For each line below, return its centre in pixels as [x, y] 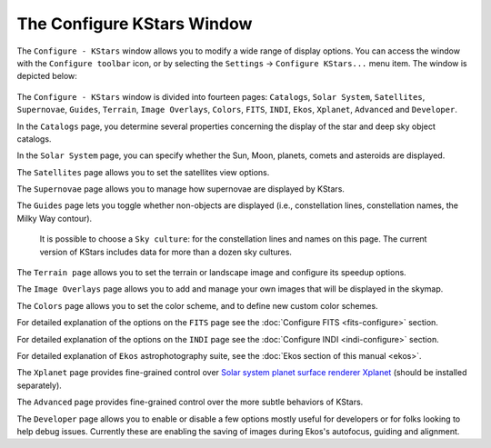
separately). [40, 385]
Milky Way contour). [55, 218]
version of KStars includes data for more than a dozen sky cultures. [166, 252]
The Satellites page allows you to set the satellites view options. [143, 172]
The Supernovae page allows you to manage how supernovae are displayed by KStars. [181, 189]
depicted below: [47, 76]
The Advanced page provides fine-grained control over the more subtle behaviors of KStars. [190, 402]
